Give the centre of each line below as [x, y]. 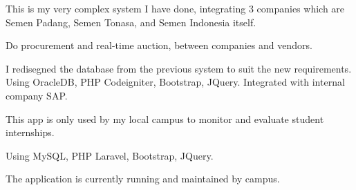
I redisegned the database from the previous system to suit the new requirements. [179, 68]
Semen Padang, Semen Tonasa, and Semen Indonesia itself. [131, 22]
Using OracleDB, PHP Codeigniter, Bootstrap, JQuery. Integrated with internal [175, 82]
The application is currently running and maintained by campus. [143, 179]
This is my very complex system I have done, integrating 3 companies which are [175, 8]
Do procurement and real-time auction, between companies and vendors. [159, 45]
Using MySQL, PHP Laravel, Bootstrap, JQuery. [110, 155]
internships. [30, 132]
